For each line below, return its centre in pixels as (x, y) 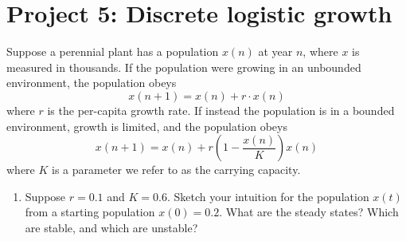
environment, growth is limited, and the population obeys (147, 126)
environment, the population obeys (92, 83)
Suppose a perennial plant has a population (113, 51)
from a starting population (90, 212)
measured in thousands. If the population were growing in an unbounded (184, 67)
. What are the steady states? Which (309, 212)
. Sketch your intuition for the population (268, 196)
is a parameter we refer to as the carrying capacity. (176, 170)
